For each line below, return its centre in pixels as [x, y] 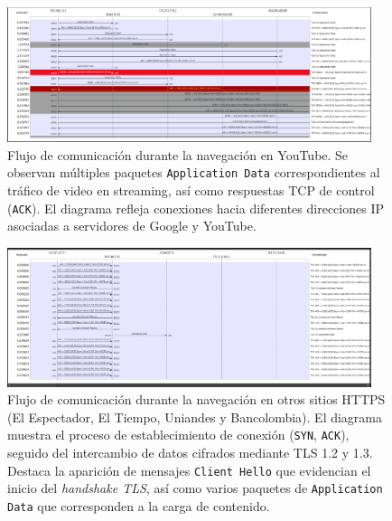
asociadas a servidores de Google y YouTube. [132, 226]
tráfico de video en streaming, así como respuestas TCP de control [191, 189]
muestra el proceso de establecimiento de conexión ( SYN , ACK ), [178, 435]
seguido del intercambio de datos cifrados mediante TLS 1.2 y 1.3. [190, 453]
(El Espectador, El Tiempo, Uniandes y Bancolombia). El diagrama [195, 417]
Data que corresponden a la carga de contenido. [139, 506]
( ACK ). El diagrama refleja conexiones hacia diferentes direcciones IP [196, 208]
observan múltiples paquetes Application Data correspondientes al [194, 172]
